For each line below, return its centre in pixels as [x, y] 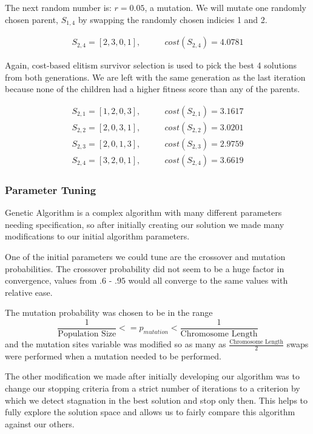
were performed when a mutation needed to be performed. [113, 356]
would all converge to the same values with [208, 280]
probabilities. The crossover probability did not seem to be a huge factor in [145, 268]
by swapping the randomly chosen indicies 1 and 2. [173, 19]
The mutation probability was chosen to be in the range [109, 312]
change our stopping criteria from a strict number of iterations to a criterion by [153, 388]
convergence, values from [51, 280]
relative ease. [29, 292]
